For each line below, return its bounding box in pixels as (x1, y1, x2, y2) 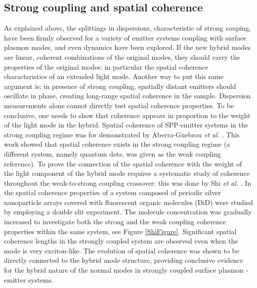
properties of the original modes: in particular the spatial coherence (4, 61, 209, 72)
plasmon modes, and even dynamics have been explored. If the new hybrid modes (4, 42, 251, 52)
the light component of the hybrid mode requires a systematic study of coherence (4, 168, 250, 178)
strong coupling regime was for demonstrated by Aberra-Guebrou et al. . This (4, 129, 240, 139)
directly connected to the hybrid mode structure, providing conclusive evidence (4, 255, 243, 265)
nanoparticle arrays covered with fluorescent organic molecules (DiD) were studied (4, 197, 253, 207)
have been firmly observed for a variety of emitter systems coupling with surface (4, 32, 247, 42)
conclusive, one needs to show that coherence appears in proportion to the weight (4, 110, 251, 120)
